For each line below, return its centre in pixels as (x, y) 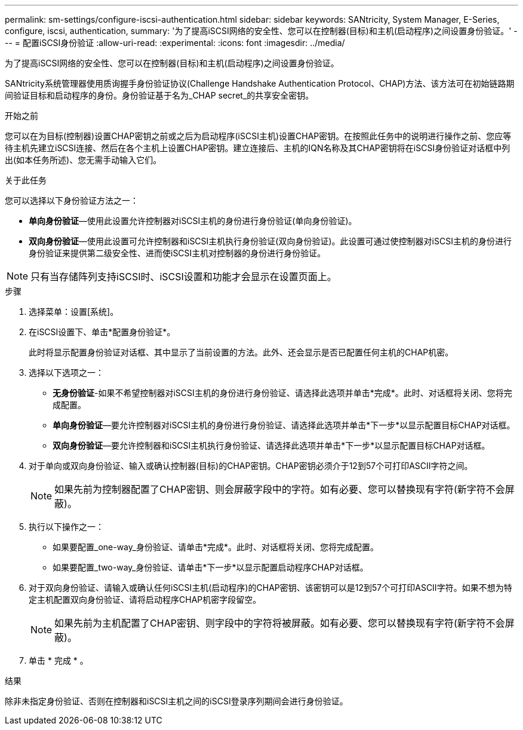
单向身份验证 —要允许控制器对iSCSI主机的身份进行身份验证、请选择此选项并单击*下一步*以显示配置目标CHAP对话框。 (284, 425)
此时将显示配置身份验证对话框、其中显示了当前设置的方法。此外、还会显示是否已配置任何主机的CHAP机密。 (241, 352)
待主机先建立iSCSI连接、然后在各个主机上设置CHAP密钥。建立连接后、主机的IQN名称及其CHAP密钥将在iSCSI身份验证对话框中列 (258, 148)
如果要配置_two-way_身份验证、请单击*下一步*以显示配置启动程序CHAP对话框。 (210, 567)
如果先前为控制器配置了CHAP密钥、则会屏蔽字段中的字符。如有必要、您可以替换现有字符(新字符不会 (280, 489)
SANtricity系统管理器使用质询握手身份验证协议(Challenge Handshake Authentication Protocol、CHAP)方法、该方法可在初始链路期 (260, 83)
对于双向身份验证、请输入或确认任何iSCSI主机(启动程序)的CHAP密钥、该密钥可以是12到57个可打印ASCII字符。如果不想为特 (270, 588)
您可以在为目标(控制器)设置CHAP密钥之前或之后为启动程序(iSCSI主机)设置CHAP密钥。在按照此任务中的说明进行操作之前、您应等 (258, 136)
